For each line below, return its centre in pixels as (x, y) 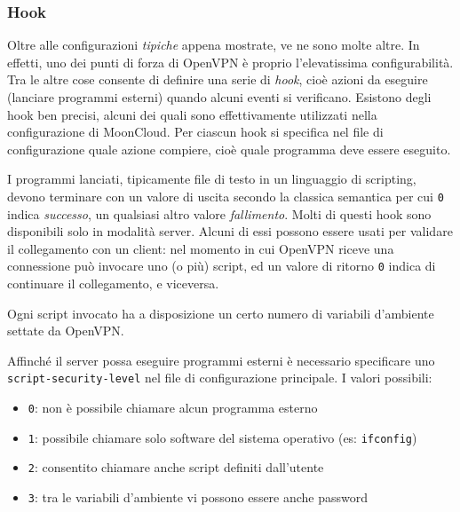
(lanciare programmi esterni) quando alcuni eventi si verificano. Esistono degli (219, 97)
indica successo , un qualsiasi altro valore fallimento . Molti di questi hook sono (219, 213)
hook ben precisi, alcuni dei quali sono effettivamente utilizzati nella (192, 114)
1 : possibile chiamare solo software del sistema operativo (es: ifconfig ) (222, 437)
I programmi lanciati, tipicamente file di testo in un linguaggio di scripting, (212, 179)
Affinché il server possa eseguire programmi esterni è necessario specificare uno (221, 360)
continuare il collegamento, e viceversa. (113, 284)
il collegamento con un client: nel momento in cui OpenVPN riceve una (201, 248)
